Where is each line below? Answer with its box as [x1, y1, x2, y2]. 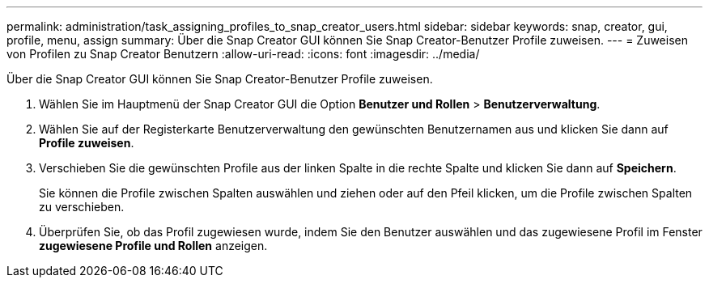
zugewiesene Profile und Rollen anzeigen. [39, 239, 268, 252]
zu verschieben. [39, 200, 125, 214]
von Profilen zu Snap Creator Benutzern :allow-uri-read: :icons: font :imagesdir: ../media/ [6, 47, 480, 61]
